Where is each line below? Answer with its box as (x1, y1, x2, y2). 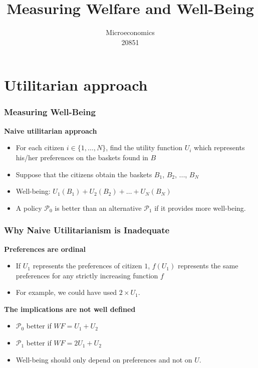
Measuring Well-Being (4, 106, 96, 118)
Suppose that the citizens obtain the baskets (16, 169, 152, 179)
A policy (16, 202, 42, 213)
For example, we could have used (16, 287, 117, 297)
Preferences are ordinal (4, 243, 86, 254)
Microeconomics (106, 27, 155, 38)
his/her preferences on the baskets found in (16, 152, 148, 162)
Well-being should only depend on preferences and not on (16, 354, 192, 364)
